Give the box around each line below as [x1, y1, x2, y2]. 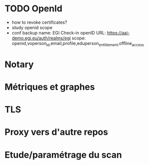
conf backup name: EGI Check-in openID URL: [11, 30, 107, 36]
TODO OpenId [4, 3, 63, 14]
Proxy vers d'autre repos [4, 126, 108, 138]
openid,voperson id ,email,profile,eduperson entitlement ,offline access [11, 40, 144, 47]
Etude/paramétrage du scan [4, 149, 122, 161]
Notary [4, 59, 34, 70]
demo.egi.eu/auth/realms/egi [11, 35, 71, 41]
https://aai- [107, 30, 130, 36]
